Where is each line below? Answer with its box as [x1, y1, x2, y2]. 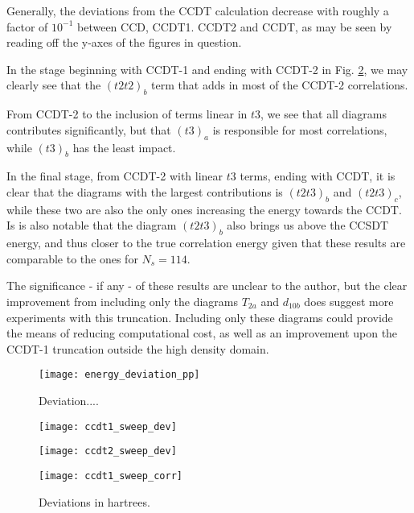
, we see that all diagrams [260, 105, 387, 122]
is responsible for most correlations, [212, 121, 387, 138]
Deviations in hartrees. [39, 493, 150, 510]
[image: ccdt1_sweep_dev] [39, 420, 177, 432]
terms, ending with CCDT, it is [240, 168, 396, 184]
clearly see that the [6, 77, 101, 93]
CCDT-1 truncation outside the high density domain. [6, 340, 269, 357]
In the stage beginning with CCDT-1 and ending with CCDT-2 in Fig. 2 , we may [6, 60, 408, 77]
